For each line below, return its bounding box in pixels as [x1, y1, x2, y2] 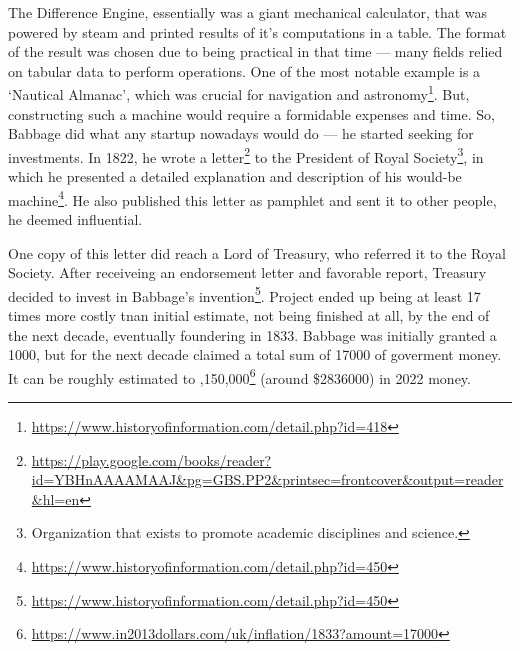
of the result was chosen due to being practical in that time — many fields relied [8, 41, 503, 62]
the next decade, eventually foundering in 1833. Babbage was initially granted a [8, 324, 497, 345]
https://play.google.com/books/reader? [31, 449, 272, 470]
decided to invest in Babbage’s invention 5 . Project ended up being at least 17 [8, 282, 481, 306]
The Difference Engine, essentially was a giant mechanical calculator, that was [8, 2, 488, 22]
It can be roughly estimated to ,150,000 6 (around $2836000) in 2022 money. [8, 364, 471, 388]
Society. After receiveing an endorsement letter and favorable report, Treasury [8, 262, 487, 283]
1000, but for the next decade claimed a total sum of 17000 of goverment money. [8, 344, 502, 365]
